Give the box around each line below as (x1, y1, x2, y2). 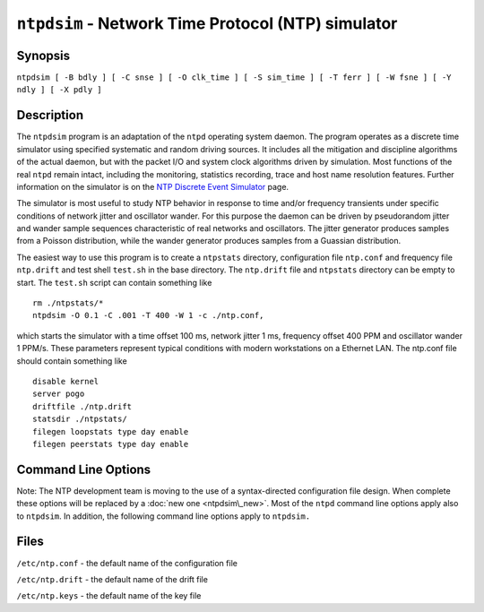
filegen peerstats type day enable (32, 439, 189, 449)
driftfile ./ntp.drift (32, 401, 133, 411)
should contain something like (16, 355, 127, 366)
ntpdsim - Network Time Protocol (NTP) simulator (16, 13, 398, 33)
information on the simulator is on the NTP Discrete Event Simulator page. (16, 181, 290, 192)
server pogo (32, 389, 85, 399)
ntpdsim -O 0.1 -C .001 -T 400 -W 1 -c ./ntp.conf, (32, 310, 264, 321)
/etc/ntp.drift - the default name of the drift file (16, 573, 208, 584)
